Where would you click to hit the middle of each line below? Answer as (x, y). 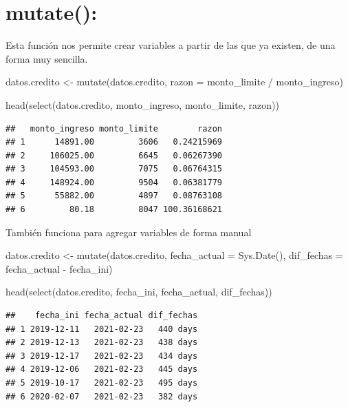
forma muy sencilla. (47, 58)
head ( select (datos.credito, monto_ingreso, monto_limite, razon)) (142, 104)
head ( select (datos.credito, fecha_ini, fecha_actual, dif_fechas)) (139, 292)
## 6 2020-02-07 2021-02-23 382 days (102, 396)
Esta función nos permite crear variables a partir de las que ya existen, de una (171, 45)
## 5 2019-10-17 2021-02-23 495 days (102, 383)
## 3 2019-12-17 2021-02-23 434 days (102, 356)
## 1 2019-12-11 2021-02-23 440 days (102, 329)
